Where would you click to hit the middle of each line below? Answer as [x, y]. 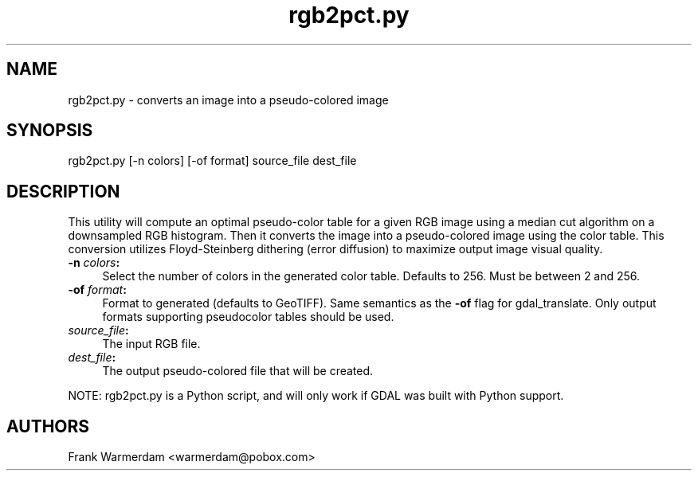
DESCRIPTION [63, 191]
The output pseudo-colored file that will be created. [238, 371]
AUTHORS [48, 426]
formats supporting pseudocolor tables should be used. [248, 317]
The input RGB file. [151, 344]
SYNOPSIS [50, 131]
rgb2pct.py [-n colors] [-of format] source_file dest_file [212, 161]
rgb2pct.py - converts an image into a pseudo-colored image [228, 100]
